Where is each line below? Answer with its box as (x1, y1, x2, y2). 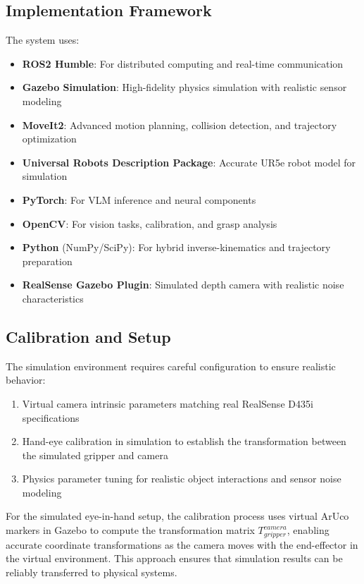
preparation (22, 253, 73, 268)
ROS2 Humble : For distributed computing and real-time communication (22, 56, 344, 71)
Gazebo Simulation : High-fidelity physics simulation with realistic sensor (22, 80, 347, 95)
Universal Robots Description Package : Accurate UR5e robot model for (22, 154, 356, 169)
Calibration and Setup (6, 325, 171, 347)
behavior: (6, 372, 46, 387)
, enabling (287, 523, 330, 537)
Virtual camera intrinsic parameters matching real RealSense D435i (22, 396, 313, 410)
